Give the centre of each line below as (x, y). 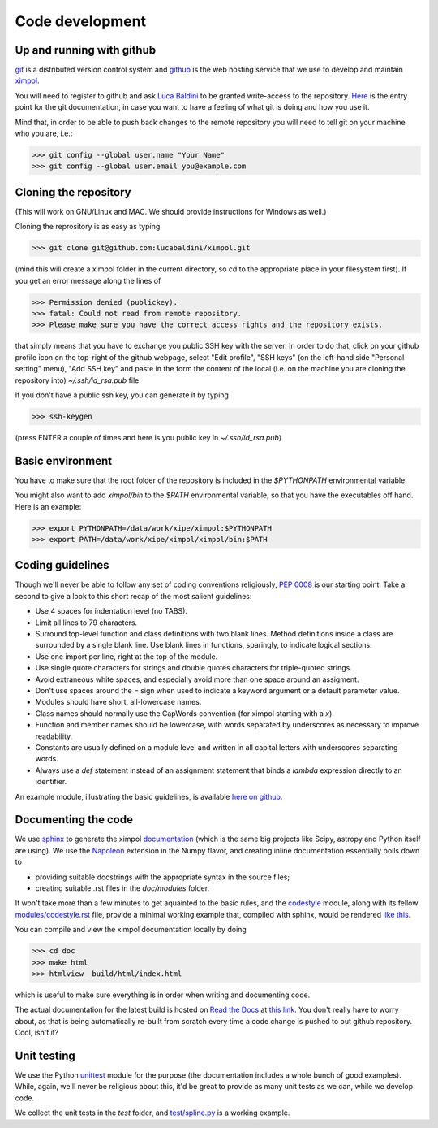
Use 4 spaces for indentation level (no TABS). (112, 611)
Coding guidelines (62, 565)
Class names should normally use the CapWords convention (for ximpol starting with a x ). (185, 713)
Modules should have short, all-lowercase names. (118, 702)
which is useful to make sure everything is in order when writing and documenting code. (163, 995)
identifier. (51, 782)
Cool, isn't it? (37, 1033)
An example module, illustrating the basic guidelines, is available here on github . (149, 796)
